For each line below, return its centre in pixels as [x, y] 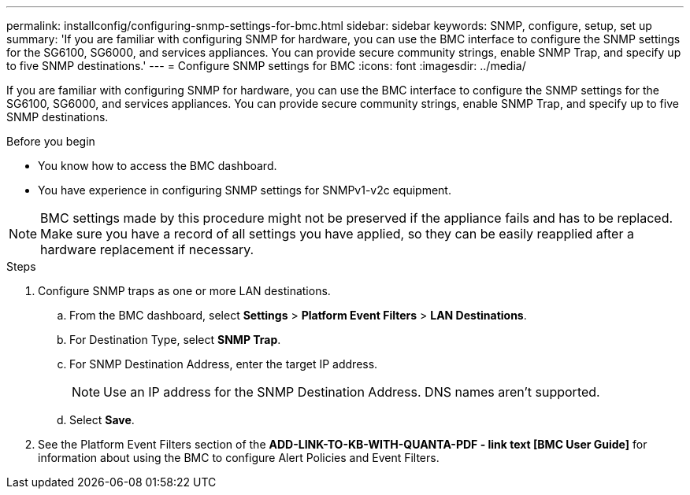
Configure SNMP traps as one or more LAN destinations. [184, 291]
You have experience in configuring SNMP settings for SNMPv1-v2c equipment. [245, 190]
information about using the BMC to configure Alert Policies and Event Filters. [239, 458]
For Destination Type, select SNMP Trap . [175, 340]
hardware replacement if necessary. [147, 249]
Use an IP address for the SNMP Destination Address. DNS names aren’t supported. [352, 392]
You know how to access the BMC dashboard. [158, 166]
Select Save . [102, 420]
